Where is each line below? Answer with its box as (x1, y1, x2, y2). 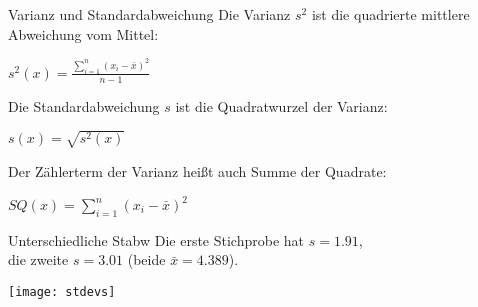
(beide (127, 249, 166, 270)
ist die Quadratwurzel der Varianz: (175, 95, 388, 116)
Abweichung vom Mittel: (8, 23, 159, 44)
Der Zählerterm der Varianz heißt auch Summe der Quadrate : (8, 160, 387, 181)
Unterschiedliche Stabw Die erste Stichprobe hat (8, 229, 305, 250)
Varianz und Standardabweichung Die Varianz (8, 4, 291, 24)
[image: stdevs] (8, 285, 116, 299)
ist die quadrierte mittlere (311, 4, 470, 24)
